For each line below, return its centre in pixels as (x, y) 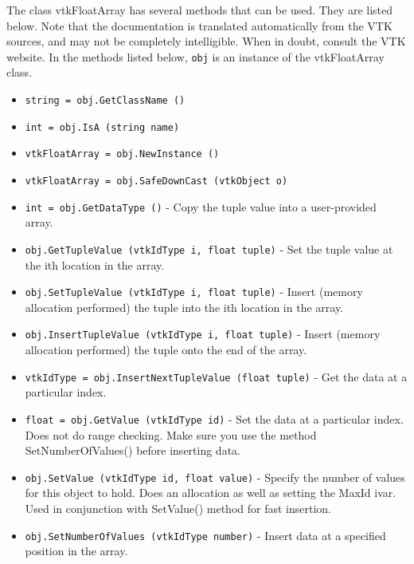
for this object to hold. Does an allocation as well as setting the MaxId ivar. (211, 493)
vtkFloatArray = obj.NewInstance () (122, 154)
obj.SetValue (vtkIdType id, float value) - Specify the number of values (215, 477)
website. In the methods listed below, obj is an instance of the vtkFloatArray (195, 56)
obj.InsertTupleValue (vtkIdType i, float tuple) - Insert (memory (203, 334)
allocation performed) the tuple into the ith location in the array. (184, 307)
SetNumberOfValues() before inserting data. (133, 450)
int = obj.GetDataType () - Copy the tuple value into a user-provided (201, 206)
